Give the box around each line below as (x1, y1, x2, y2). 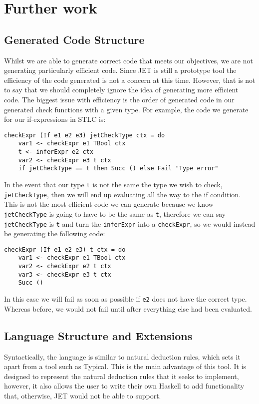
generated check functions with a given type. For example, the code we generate (4, 104, 249, 114)
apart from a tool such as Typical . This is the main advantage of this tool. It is (4, 361, 247, 372)
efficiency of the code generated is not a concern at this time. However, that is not (4, 74, 256, 85)
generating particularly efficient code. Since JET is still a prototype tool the (4, 65, 237, 75)
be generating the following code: (4, 228, 105, 239)
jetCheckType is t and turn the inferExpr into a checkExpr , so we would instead (4, 218, 256, 229)
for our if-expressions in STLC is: (4, 114, 106, 124)
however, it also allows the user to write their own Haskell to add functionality (4, 381, 245, 391)
